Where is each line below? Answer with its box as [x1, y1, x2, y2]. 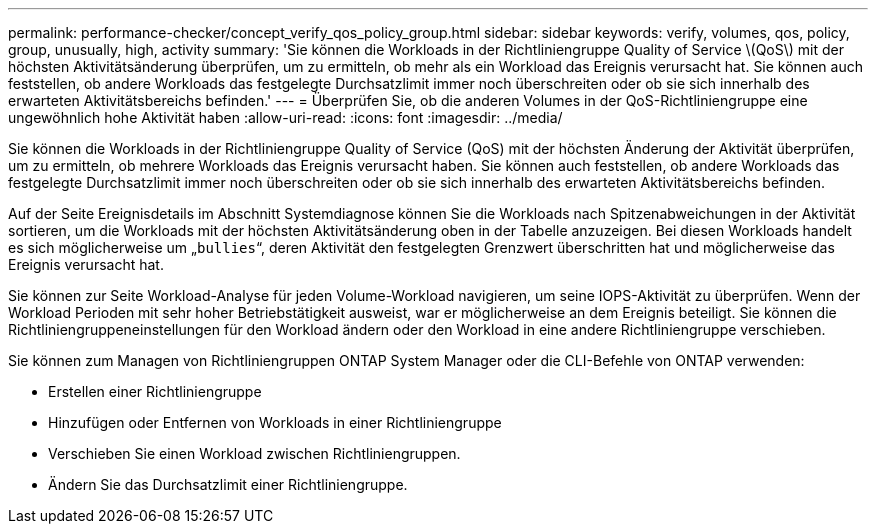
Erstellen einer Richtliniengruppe [48, 383, 262, 400]
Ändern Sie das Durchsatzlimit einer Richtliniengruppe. [48, 476, 408, 493]
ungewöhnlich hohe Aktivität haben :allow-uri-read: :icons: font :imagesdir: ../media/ [8, 109, 563, 126]
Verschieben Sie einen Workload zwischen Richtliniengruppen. [48, 445, 461, 462]
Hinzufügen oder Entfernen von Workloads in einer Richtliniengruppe [48, 414, 502, 431]
